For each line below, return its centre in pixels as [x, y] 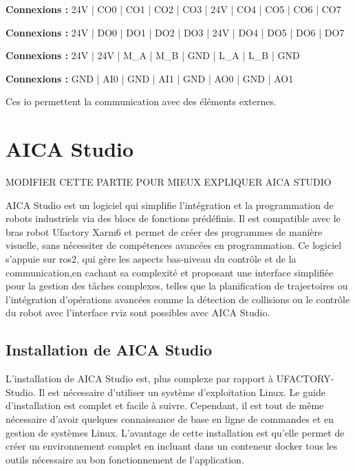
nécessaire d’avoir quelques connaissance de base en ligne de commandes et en [170, 419]
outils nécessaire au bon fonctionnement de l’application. [125, 459]
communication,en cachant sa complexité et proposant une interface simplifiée [170, 272]
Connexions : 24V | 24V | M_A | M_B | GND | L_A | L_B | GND [153, 55]
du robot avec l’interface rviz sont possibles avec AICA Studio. [138, 313]
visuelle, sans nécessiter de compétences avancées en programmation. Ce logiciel [174, 245]
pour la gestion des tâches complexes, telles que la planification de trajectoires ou [177, 286]
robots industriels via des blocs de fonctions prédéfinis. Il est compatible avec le [173, 218]
